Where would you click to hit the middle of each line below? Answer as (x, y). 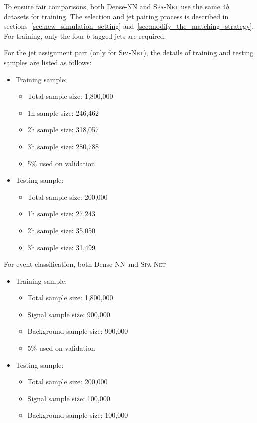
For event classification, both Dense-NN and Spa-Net (85, 264)
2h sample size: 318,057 (63, 130)
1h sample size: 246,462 (63, 113)
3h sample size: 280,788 (63, 146)
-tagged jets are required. (128, 36)
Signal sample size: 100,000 (69, 398)
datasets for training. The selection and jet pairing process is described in (116, 16)
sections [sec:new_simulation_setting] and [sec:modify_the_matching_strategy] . (129, 26)
